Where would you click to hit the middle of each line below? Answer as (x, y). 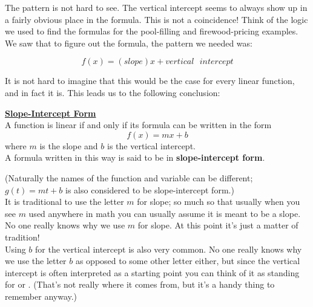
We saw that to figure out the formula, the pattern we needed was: (129, 43)
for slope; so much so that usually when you (219, 202)
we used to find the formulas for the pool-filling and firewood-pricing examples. (152, 31)
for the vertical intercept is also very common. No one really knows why (169, 249)
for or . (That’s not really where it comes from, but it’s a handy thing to (140, 284)
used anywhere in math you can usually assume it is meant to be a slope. (165, 213)
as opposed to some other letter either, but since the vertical (188, 261)
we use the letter (36, 261)
